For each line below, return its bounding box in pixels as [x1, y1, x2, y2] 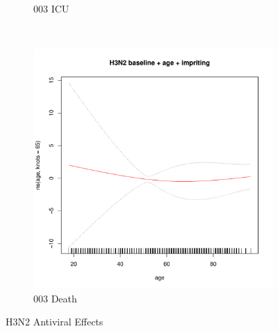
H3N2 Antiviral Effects [6, 314, 104, 329]
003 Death [33, 291, 77, 305]
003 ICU [33, 1, 69, 15]
